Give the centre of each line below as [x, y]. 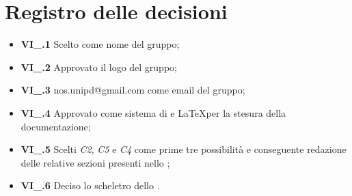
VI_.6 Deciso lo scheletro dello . [90, 185]
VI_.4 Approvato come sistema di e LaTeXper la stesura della [153, 112]
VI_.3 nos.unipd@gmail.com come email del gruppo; [133, 90]
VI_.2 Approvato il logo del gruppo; [99, 67]
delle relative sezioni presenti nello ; [95, 162]
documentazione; [56, 126]
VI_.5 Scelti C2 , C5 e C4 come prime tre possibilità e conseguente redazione [184, 149]
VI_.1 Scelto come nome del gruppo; [100, 44]
